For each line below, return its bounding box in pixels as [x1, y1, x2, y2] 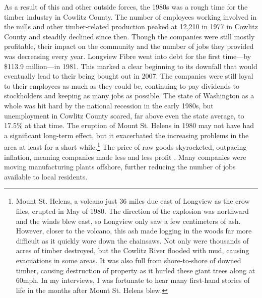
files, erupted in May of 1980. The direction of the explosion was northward [16, 205, 249, 216]
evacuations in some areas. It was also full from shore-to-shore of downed [16, 255, 241, 265]
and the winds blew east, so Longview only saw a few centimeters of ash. [16, 215, 241, 226]
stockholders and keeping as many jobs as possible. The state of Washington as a [4, 90, 254, 101]
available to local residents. [4, 171, 88, 182]
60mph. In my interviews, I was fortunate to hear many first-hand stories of [16, 275, 250, 285]
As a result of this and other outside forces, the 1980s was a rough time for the [4, 2, 248, 12]
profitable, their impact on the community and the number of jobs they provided [4, 41, 254, 51]
